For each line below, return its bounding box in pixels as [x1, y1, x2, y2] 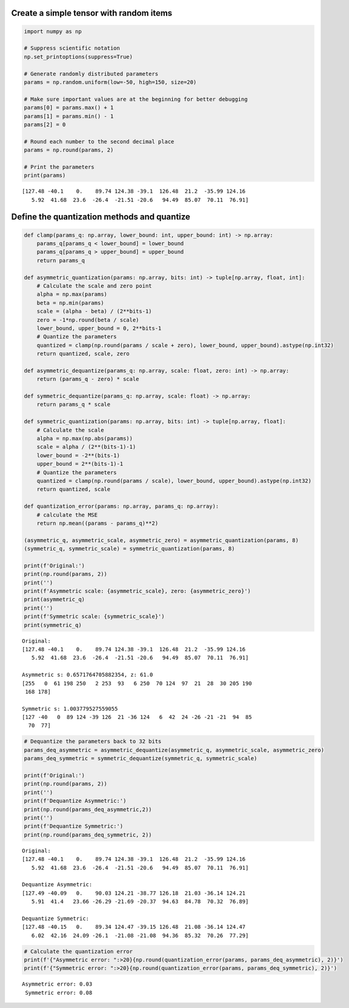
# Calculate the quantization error [24, 948, 133, 955]
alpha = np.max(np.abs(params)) [36, 435, 133, 442]
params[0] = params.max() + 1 [24, 104, 114, 111]
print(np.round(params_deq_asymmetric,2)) [24, 806, 152, 813]
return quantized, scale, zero [36, 350, 130, 357]
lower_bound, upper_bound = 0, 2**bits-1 [36, 325, 162, 331]
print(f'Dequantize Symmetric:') [24, 823, 124, 830]
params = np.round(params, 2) [24, 147, 114, 154]
